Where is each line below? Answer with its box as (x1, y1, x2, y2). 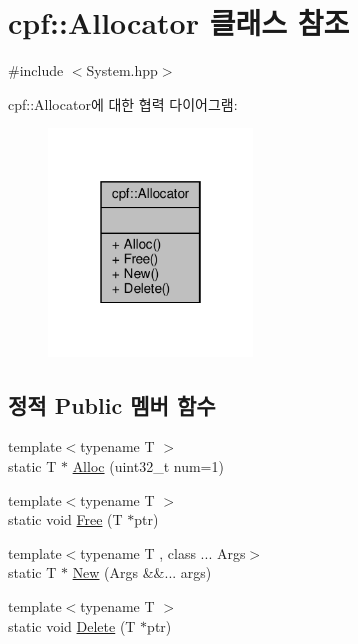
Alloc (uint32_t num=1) (72, 456, 224, 477)
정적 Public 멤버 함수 (8, 389, 216, 420)
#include (8, 60, 64, 81)
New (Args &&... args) (72, 562, 212, 583)
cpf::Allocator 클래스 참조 (8, 2, 350, 43)
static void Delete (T (8, 615, 136, 636)
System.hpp (86, 60, 158, 81)
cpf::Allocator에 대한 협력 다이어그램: (8, 93, 238, 114)
